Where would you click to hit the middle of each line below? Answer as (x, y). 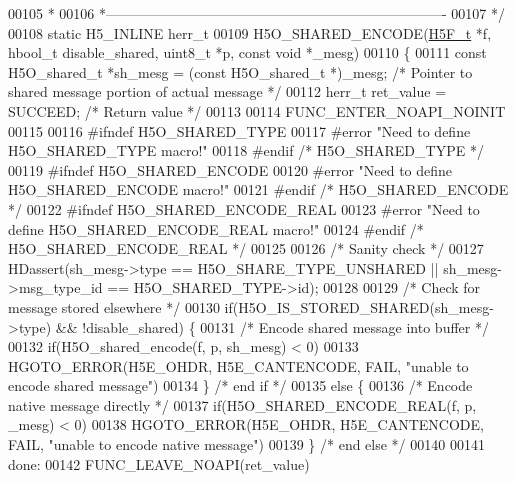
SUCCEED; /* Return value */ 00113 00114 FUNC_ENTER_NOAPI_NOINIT (257, 110)
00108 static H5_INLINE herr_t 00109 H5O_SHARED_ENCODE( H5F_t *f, (250, 32)
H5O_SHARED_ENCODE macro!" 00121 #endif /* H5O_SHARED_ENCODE (258, 189)
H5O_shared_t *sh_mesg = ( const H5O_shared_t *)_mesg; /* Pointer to (240, 71)
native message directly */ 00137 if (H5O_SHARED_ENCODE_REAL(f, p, (242, 404)
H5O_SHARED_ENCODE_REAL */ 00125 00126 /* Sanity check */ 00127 (246, 248)
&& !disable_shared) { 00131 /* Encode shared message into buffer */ (272, 326)
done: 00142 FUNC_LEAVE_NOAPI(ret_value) (159, 463)
